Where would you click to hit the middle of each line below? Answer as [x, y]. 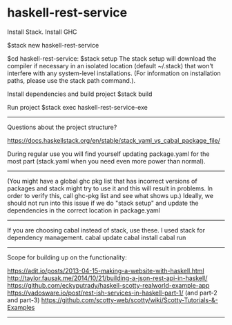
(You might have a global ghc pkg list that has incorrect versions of [103, 181]
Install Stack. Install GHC [42, 32]
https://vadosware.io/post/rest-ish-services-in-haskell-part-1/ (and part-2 [112, 293]
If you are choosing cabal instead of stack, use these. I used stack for [106, 230]
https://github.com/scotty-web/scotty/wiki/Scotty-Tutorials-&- [130, 300]
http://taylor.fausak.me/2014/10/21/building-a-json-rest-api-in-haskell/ [107, 278]
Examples [21, 307]
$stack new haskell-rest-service [53, 45]
